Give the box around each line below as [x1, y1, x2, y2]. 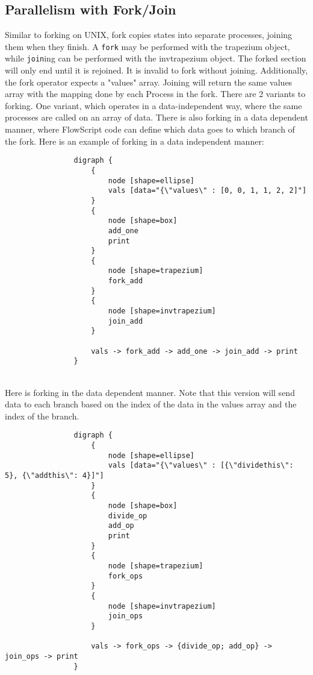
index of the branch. [5, 409, 79, 422]
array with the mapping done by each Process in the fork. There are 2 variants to [5, 87, 306, 100]
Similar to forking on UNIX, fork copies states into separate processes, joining [5, 28, 293, 41]
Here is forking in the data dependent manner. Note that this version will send [5, 386, 295, 398]
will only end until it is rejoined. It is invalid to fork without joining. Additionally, [5, 64, 308, 77]
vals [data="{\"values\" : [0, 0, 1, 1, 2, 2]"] [108, 186, 307, 195]
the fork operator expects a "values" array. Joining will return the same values [5, 75, 293, 88]
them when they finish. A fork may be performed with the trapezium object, [5, 40, 290, 52]
